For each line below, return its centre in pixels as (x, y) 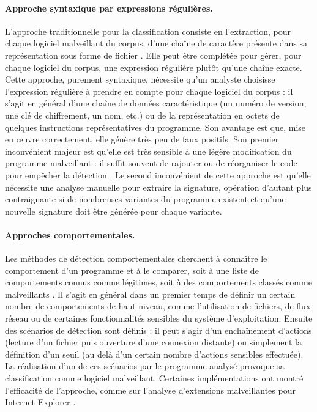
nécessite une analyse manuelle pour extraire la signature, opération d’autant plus (158, 187)
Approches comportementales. (70, 234)
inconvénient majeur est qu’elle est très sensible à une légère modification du (148, 151)
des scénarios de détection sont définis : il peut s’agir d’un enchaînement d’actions (158, 330)
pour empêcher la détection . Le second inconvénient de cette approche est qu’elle (158, 175)
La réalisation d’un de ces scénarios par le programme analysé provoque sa (145, 366)
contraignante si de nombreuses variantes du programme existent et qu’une (145, 199)
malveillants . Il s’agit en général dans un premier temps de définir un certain (150, 294)
